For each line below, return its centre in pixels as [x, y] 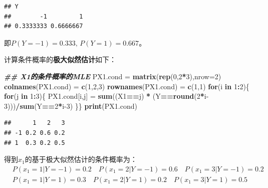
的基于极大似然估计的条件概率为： [81, 159]
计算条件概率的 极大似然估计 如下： [60, 59]
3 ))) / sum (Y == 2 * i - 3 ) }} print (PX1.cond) [71, 106]
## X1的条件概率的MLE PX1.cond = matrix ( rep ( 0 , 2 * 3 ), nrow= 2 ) [113, 76]
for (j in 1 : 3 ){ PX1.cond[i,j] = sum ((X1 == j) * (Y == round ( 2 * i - [106, 96]
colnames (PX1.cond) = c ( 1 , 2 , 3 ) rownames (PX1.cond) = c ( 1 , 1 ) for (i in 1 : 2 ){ [127, 86]
